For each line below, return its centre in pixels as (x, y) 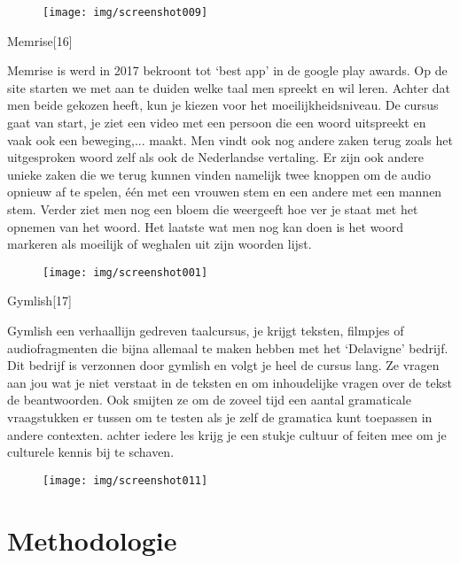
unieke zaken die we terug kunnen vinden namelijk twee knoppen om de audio (219, 174)
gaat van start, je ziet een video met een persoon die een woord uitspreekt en (217, 123)
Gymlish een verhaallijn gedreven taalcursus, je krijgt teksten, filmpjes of (206, 331)
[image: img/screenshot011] (125, 480)
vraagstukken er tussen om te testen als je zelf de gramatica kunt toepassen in (220, 417)
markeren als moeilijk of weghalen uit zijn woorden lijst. (160, 244)
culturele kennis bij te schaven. (91, 452)
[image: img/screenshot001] (125, 272)
